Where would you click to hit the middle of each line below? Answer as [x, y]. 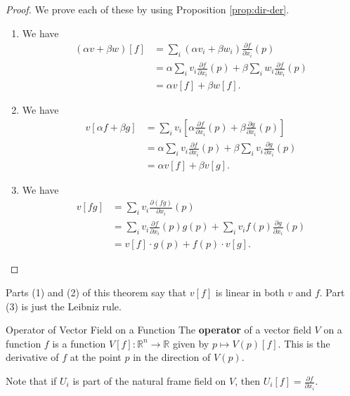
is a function [79, 343]
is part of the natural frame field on [149, 381]
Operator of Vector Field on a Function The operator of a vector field [158, 330]
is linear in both [250, 292]
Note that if [31, 381]
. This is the [304, 343]
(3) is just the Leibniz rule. [64, 306]
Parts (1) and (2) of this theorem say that [96, 292]
